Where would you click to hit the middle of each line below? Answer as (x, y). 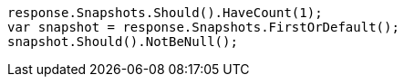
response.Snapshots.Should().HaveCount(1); (165, 13)
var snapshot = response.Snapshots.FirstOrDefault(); (203, 27)
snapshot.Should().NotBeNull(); (123, 42)
